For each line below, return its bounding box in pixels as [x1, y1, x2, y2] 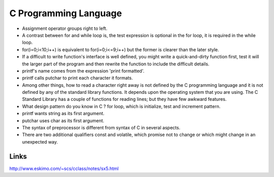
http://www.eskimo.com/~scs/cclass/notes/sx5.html [9, 165, 119, 171]
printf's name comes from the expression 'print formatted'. [22, 67, 145, 74]
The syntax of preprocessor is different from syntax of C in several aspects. [22, 125, 181, 131]
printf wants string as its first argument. [22, 111, 105, 117]
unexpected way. [22, 138, 58, 145]
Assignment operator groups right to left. [22, 25, 108, 31]
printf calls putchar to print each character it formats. [22, 75, 133, 81]
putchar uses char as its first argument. [22, 117, 105, 124]
